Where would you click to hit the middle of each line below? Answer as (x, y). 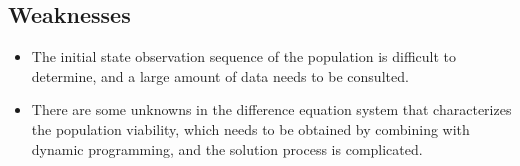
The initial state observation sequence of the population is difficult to (244, 56)
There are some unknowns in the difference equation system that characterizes (271, 109)
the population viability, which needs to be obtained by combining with (250, 128)
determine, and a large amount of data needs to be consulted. (220, 75)
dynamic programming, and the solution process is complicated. (227, 148)
